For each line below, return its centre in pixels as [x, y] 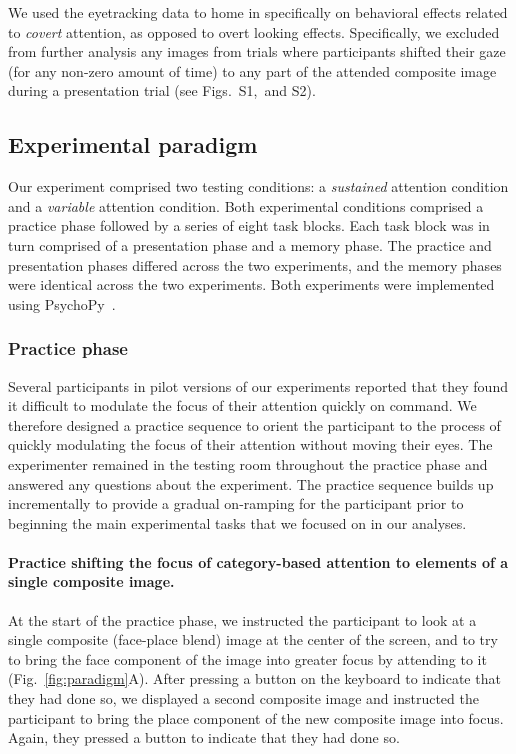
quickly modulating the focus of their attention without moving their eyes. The [250, 444]
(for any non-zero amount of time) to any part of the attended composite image [252, 70]
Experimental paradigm [133, 144]
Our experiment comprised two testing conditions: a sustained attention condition [258, 186]
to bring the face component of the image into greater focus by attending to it [247, 658]
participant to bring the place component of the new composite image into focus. [256, 717]
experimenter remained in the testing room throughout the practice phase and [248, 463]
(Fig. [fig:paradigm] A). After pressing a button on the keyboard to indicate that [254, 678]
